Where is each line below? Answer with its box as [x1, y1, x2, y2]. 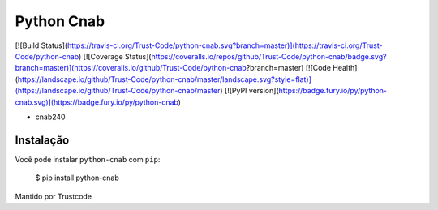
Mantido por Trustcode [15, 191, 92, 201]
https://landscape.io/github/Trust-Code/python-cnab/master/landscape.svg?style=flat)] [17, 74, 312, 84]
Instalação [15, 133, 70, 147]
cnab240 [35, 112, 66, 122]
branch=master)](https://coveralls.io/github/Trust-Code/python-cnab [15, 63, 247, 73]
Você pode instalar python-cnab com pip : [15, 154, 161, 164]
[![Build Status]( [15, 41, 68, 50]
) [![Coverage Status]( [78, 51, 152, 61]
